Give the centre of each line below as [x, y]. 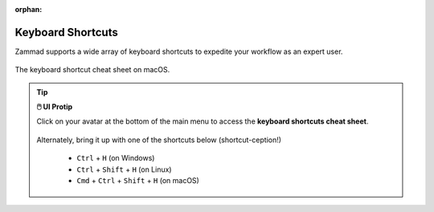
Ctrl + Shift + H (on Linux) [124, 169]
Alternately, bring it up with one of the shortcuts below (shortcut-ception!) [159, 140]
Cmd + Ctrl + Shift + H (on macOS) [138, 181]
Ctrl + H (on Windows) [116, 158]
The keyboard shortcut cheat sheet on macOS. [92, 70]
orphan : [29, 9]
